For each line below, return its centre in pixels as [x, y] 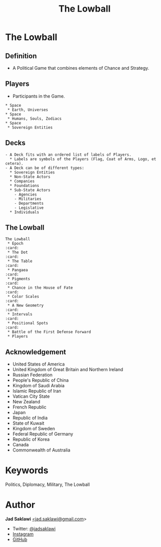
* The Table [20, 261]
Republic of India [30, 418]
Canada [21, 445]
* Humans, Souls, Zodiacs [34, 119]
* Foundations [24, 186]
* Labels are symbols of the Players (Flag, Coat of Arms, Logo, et [83, 159]
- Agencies [26, 194]
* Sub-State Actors [30, 190]
